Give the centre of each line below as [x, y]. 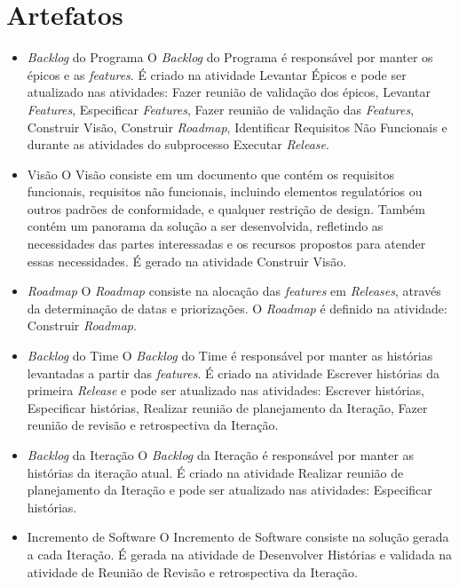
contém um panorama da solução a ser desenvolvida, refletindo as [205, 226]
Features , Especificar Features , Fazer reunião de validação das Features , [221, 109]
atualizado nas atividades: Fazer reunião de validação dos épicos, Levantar [229, 92]
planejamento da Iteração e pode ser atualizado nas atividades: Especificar [229, 490]
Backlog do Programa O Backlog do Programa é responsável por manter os [230, 57]
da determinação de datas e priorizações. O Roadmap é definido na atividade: [237, 308]
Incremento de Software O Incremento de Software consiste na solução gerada [238, 537]
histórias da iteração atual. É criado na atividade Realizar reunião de [215, 472]
